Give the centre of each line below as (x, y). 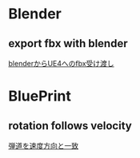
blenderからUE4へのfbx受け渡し (61, 63)
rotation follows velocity (70, 126)
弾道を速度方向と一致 (43, 146)
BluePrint (40, 96)
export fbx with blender (68, 43)
